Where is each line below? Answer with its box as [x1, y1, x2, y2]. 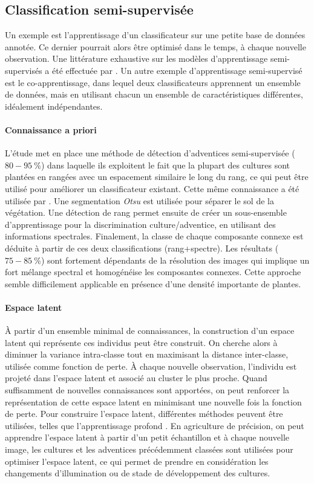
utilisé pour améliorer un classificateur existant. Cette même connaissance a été [5, 182, 299, 195]
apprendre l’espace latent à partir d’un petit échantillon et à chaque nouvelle [5, 431, 290, 444]
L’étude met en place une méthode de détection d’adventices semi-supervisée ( [5, 147, 295, 159]
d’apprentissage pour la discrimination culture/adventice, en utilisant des [5, 218, 276, 230]
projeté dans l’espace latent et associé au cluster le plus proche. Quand [5, 371, 267, 384]
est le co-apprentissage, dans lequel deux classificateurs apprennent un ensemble [5, 76, 301, 88]
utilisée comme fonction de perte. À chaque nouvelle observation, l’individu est [5, 359, 297, 372]
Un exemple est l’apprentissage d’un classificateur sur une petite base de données [5, 28, 306, 41]
